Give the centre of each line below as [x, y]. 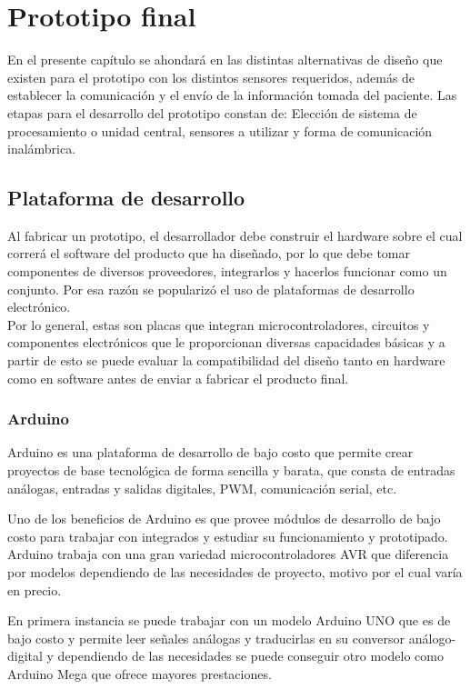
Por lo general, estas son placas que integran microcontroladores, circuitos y [219, 324]
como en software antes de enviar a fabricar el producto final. [178, 378]
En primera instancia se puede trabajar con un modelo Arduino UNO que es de [229, 620]
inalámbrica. [42, 149]
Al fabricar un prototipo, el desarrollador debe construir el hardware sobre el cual [235, 235]
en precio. [35, 589]
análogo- [432, 638]
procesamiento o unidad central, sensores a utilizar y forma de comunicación [220, 130]
